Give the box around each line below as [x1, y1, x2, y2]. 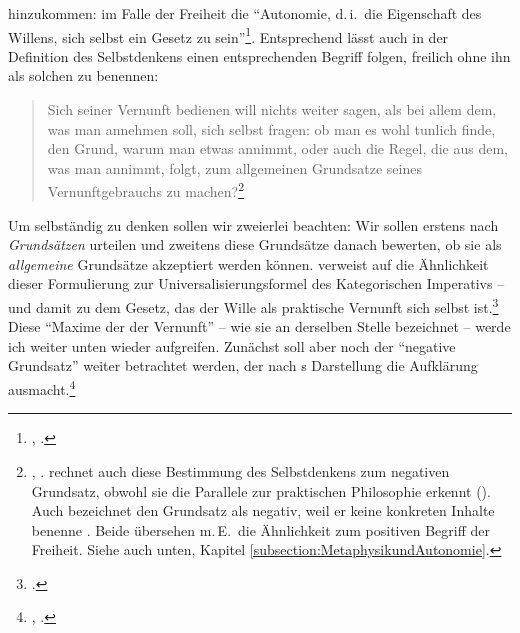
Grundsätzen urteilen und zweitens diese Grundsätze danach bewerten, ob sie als [8, 234, 502, 255]
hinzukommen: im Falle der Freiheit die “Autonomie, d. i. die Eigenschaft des [8, 3, 482, 23]
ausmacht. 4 [8, 376, 76, 399]
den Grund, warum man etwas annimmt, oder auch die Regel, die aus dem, [47, 138, 509, 159]
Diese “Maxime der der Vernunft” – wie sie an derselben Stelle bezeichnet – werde [8, 316, 511, 337]
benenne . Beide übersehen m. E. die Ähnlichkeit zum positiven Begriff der [31, 519, 490, 540]
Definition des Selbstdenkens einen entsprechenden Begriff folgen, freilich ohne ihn [8, 45, 511, 66]
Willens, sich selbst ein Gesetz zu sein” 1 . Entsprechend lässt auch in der [8, 23, 449, 47]
